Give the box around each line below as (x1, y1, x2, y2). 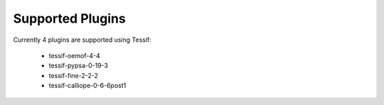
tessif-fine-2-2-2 (48, 71, 99, 79)
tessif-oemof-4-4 (48, 51, 100, 60)
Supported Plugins (13, 11, 126, 26)
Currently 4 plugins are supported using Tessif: (13, 35, 152, 44)
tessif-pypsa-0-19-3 (48, 61, 109, 70)
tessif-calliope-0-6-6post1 (48, 82, 127, 90)
